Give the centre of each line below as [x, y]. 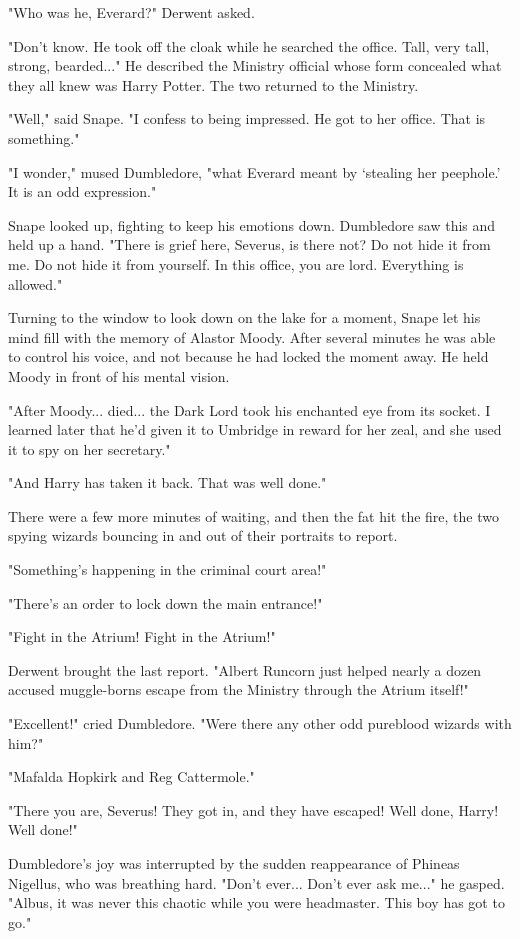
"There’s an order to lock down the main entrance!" [165, 602]
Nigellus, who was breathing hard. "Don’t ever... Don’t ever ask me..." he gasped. [256, 882]
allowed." [35, 283]
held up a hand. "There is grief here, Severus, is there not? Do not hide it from [249, 244]
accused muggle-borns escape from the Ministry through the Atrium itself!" [238, 689]
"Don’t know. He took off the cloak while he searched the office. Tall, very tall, [249, 45]
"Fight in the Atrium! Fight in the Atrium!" [142, 636]
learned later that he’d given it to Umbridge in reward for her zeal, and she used [255, 429]
